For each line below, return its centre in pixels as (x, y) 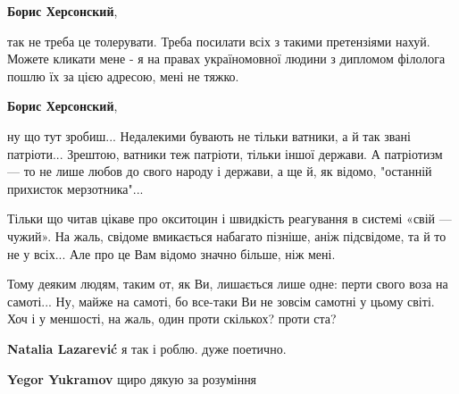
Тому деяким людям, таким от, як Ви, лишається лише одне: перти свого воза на (228, 284)
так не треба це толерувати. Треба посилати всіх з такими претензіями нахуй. (219, 41)
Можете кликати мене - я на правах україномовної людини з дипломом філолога (226, 59)
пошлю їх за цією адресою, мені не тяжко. (123, 75)
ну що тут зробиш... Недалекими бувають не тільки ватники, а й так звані (209, 135)
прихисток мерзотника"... (75, 188)
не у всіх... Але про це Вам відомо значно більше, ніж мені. (171, 253)
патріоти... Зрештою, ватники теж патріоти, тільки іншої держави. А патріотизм (225, 153)
